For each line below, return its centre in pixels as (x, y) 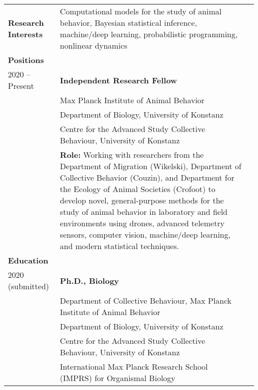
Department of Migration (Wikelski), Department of (151, 166)
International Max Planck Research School (134, 366)
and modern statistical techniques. (119, 246)
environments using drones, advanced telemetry (142, 223)
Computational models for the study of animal (141, 11)
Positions (26, 60)
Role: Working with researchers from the (132, 155)
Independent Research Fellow (118, 80)
